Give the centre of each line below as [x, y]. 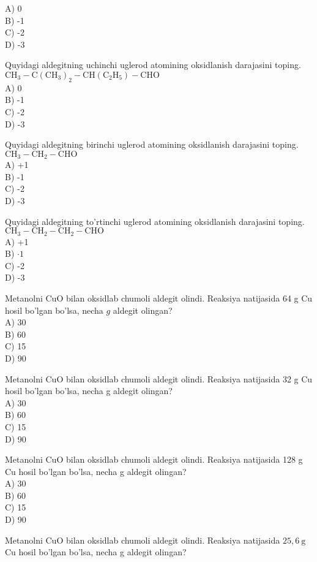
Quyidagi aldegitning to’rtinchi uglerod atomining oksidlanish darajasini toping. [155, 221]
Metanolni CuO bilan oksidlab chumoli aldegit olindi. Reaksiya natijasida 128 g [154, 459]
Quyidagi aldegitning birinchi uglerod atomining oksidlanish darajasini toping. [152, 144]
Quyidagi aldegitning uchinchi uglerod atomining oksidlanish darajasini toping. [153, 65]
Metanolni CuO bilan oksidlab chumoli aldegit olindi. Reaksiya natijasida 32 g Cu [159, 378]
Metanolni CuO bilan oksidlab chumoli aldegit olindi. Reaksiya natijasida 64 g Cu [159, 298]
